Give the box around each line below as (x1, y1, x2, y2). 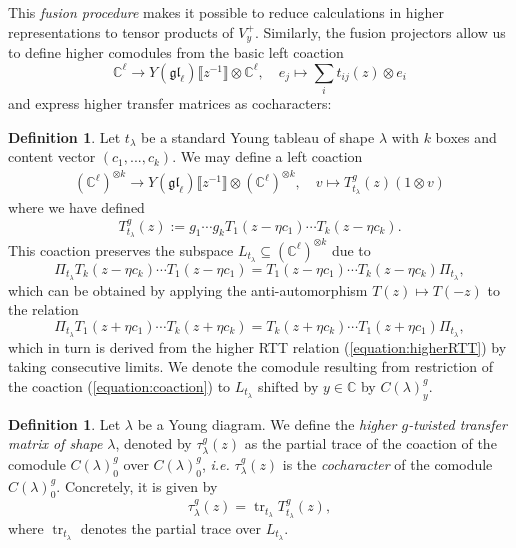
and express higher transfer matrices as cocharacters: (8, 92, 332, 113)
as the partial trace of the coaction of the (244, 433, 497, 454)
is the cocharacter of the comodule (282, 453, 493, 474)
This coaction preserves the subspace (8, 239, 234, 260)
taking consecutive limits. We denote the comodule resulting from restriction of (8, 356, 494, 377)
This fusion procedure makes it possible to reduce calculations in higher (8, 2, 445, 22)
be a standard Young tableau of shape (141, 126, 375, 147)
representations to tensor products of (8, 21, 234, 42)
